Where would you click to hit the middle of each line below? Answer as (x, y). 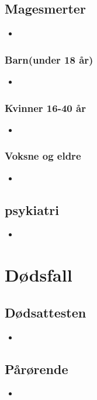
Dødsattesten (46, 312)
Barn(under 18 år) (49, 59)
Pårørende (37, 368)
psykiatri (32, 209)
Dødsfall (39, 275)
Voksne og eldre (43, 156)
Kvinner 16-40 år (45, 108)
